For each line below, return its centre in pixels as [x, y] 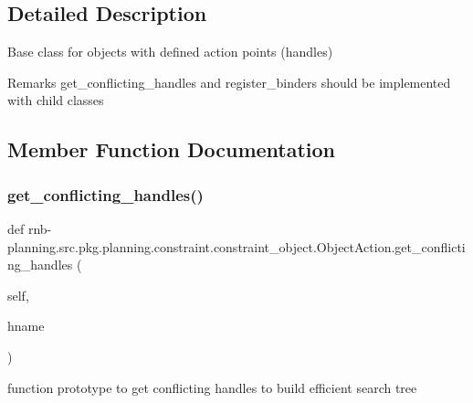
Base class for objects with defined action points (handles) [170, 52]
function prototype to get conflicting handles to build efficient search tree [212, 387]
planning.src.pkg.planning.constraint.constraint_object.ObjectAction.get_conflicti [236, 246]
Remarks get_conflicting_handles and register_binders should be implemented [229, 82]
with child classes [56, 100]
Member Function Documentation [172, 149]
